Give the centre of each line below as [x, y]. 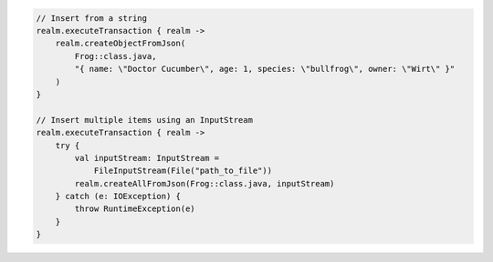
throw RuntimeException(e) [135, 209]
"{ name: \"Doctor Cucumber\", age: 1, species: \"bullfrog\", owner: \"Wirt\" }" [265, 69]
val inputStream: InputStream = [147, 158]
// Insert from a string [92, 18]
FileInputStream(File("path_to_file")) [183, 171]
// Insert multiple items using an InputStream [144, 120]
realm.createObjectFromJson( [121, 44]
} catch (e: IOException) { [118, 196]
